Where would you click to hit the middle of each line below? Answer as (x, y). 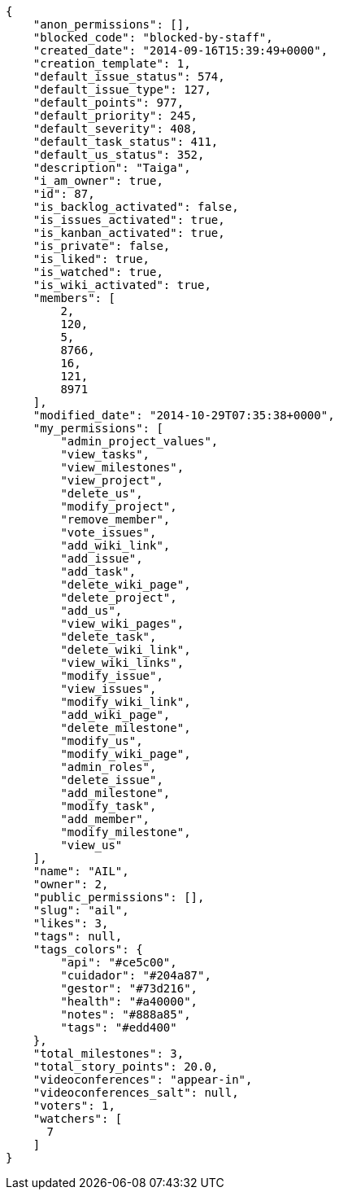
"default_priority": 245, (115, 116)
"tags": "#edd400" (119, 1027)
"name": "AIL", (81, 871)
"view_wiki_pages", (122, 624)
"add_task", (98, 572)
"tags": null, (78, 936)
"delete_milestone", (126, 728)
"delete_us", (102, 493)
